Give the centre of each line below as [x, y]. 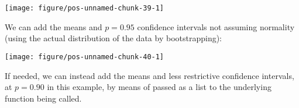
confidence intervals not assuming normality [216, 26]
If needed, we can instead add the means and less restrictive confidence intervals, [149, 75]
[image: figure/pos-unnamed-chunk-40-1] [85, 57]
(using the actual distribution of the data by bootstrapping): [113, 38]
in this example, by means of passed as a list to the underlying [159, 87]
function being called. [43, 98]
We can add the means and [54, 26]
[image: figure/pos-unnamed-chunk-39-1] [85, 8]
